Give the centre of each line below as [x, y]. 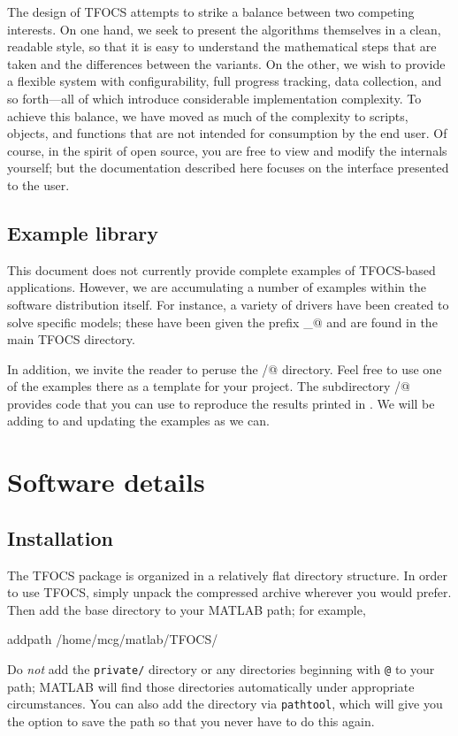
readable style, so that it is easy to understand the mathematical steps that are [222, 46]
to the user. [38, 184]
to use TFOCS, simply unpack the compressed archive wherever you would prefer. [229, 592]
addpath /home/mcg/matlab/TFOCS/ [113, 639]
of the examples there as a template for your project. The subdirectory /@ [209, 386]
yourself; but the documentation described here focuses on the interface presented [228, 168]
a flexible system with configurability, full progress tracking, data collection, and [225, 81]
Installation [60, 537]
